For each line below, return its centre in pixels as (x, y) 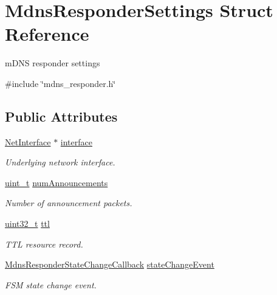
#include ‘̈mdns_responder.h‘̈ (60, 83)
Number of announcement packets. (69, 203)
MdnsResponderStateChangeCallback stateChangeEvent (110, 264)
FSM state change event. (51, 284)
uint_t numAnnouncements (56, 182)
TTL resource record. (44, 244)
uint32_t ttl (27, 224)
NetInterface (28, 141)
